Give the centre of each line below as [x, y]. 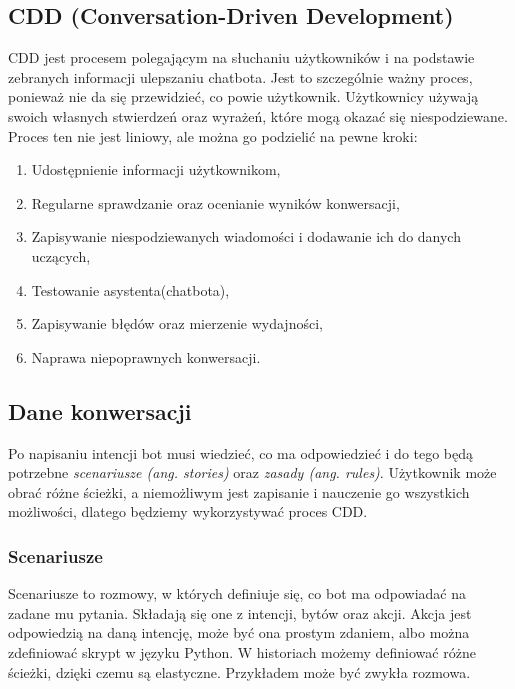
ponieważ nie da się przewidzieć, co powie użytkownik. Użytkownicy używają [243, 96]
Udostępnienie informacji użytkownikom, [156, 169]
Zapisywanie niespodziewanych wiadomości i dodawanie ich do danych [246, 236]
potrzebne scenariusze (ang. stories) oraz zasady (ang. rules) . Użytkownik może [252, 472]
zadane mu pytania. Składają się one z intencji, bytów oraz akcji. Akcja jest [240, 612]
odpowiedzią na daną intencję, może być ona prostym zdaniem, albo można [239, 632]
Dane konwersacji [100, 410]
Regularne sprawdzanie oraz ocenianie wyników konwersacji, [215, 202]
